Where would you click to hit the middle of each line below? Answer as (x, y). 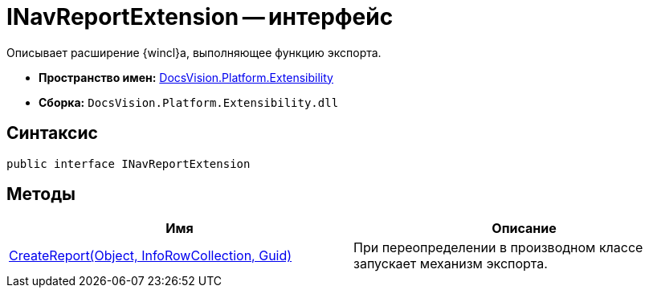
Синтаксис (52, 133)
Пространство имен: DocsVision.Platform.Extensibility (186, 77)
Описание (524, 229)
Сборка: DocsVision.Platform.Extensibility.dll (189, 102)
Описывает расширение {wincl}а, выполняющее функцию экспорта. (194, 52)
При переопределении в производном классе (498, 248)
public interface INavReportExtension (129, 163)
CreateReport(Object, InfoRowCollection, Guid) (151, 256)
